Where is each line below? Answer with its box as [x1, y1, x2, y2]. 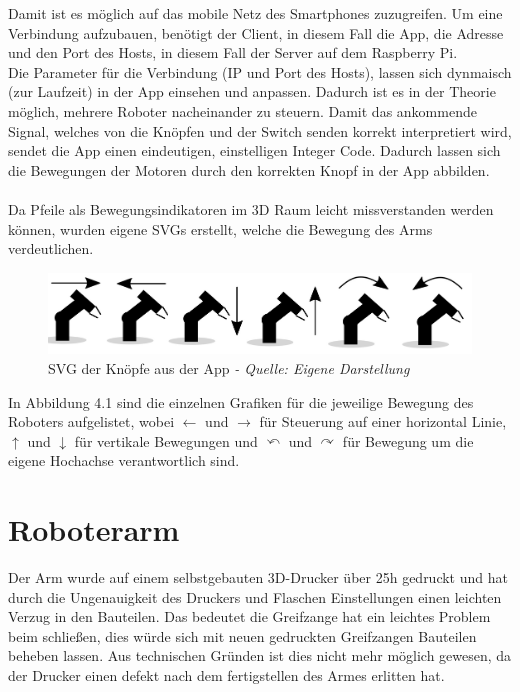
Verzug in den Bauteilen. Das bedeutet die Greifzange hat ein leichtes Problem [8, 606, 491, 627]
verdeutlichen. [8, 238, 94, 259]
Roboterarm [8, 509, 180, 550]
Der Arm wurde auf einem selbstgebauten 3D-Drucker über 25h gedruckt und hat [8, 567, 508, 588]
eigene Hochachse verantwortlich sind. [8, 450, 240, 471]
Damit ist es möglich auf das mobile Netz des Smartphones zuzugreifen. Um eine [8, 3, 503, 23]
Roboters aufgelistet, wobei [8, 411, 175, 432]
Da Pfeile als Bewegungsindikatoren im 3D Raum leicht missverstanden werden [8, 198, 494, 219]
